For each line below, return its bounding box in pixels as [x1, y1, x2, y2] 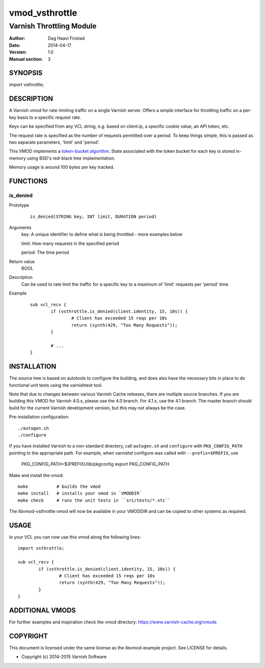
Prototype [9, 202, 29, 208]
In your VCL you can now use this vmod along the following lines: [9, 534, 141, 540]
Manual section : [9, 56, 43, 62]
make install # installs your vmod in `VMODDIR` [18, 491, 142, 496]
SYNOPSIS [9, 69, 43, 77]
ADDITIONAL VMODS [9, 606, 76, 615]
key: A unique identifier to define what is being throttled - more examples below [21, 231, 183, 238]
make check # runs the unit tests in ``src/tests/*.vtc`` [18, 497, 171, 503]
